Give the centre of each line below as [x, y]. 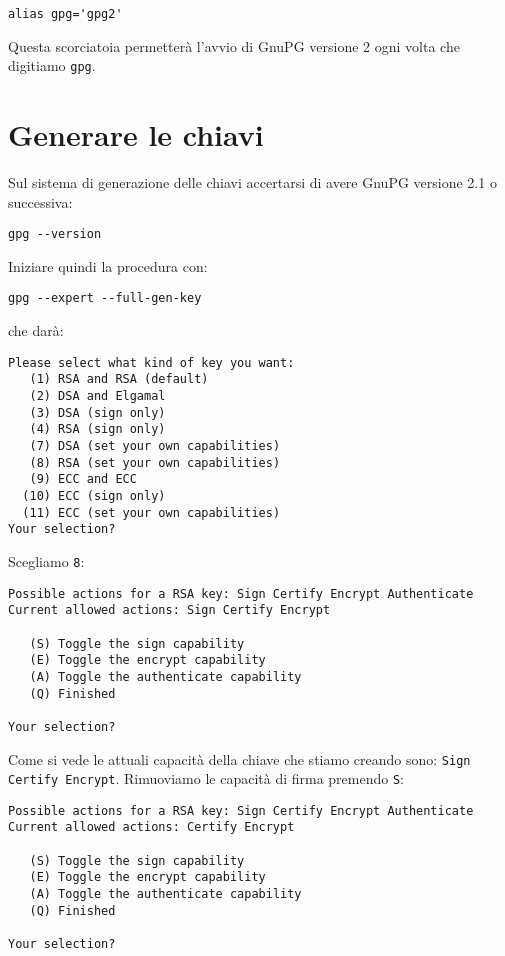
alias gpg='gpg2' [65, 14]
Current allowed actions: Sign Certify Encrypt [169, 610]
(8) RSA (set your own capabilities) [155, 462]
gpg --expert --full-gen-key [105, 298]
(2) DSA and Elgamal [97, 396]
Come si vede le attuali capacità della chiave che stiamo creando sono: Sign [239, 758]
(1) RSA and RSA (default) [119, 379]
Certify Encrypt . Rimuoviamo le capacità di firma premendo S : [206, 778]
